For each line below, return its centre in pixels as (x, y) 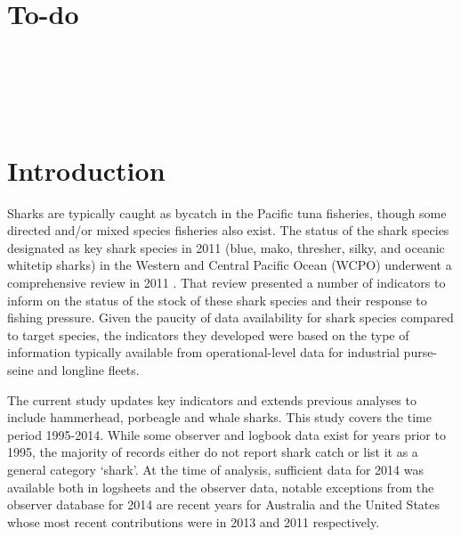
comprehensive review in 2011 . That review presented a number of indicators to (226, 282)
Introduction (86, 170)
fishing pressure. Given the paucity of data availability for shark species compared (230, 317)
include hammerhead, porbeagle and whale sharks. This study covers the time (219, 417)
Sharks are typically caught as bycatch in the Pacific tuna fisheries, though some (227, 212)
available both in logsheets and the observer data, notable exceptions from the (221, 487)
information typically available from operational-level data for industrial (203, 352)
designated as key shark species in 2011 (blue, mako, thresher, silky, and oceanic (226, 247)
